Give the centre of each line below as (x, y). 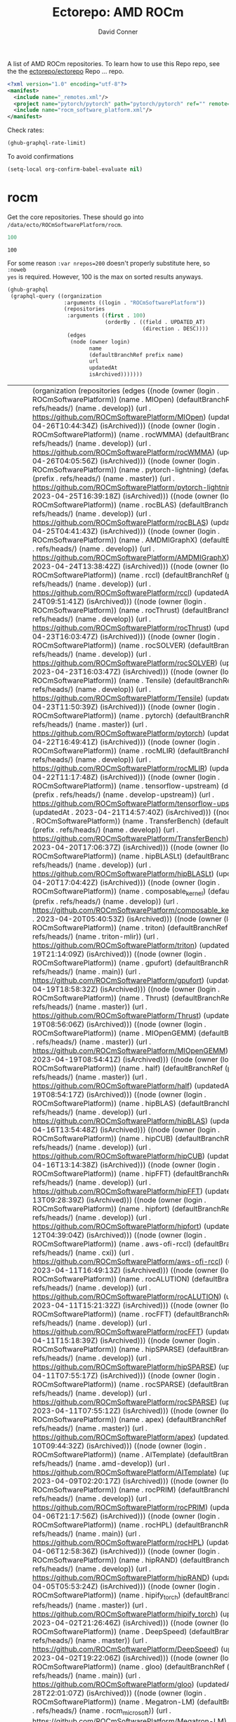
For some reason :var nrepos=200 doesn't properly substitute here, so (109, 263)
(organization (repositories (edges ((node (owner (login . (126, 391)
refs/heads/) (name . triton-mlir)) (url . (96, 937)
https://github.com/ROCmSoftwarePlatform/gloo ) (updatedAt (133, 1685)
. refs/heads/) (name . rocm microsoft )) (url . (102, 1711)
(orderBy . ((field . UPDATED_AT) (155, 322)
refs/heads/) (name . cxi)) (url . (83, 1253)
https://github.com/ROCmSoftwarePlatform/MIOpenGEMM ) (130, 1051)
